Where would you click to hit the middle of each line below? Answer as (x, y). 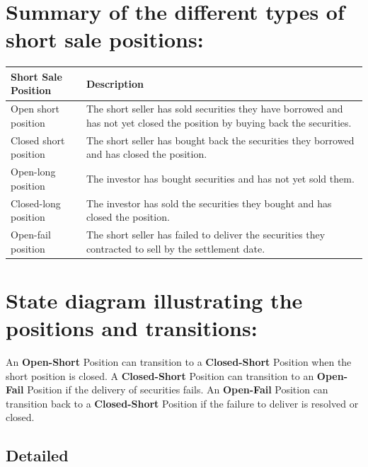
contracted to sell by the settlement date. (176, 248)
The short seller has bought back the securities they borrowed (220, 140)
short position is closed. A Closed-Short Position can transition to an (160, 375)
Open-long (33, 172)
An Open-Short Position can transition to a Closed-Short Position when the (179, 362)
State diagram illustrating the (154, 300)
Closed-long (36, 203)
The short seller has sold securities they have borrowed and (214, 109)
